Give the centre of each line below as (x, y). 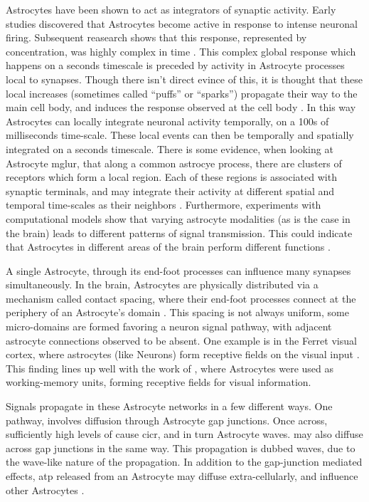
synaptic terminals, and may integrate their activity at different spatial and (170, 190)
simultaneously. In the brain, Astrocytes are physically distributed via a (162, 284)
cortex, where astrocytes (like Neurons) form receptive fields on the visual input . (183, 354)
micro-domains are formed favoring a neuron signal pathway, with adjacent (169, 326)
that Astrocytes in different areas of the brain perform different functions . (168, 247)
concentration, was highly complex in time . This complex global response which (181, 51)
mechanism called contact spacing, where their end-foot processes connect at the (181, 298)
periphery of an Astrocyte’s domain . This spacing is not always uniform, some (177, 312)
